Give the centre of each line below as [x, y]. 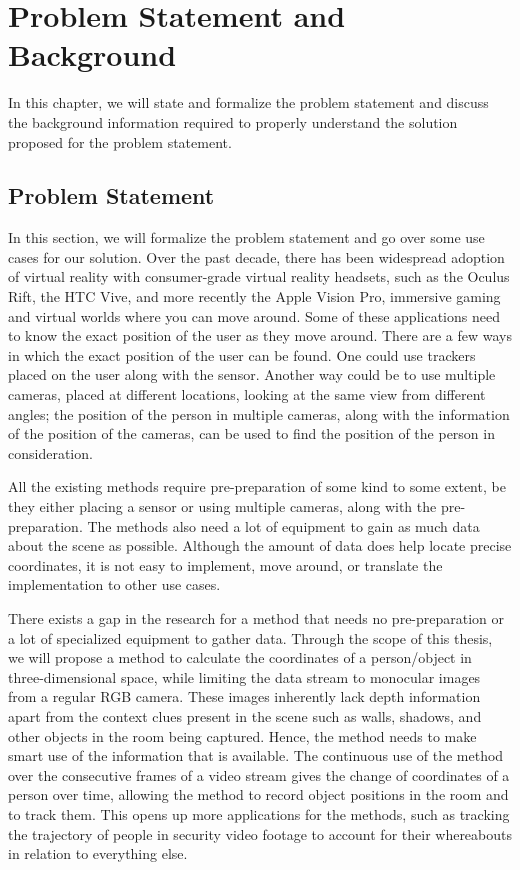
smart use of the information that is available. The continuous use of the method [256, 755]
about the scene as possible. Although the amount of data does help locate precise [260, 545]
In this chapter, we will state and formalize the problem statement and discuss [248, 102]
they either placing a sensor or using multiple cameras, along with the [222, 506]
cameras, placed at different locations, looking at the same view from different [247, 394]
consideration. [50, 452]
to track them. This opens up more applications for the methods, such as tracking [259, 813]
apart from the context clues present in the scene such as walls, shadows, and [245, 715]
